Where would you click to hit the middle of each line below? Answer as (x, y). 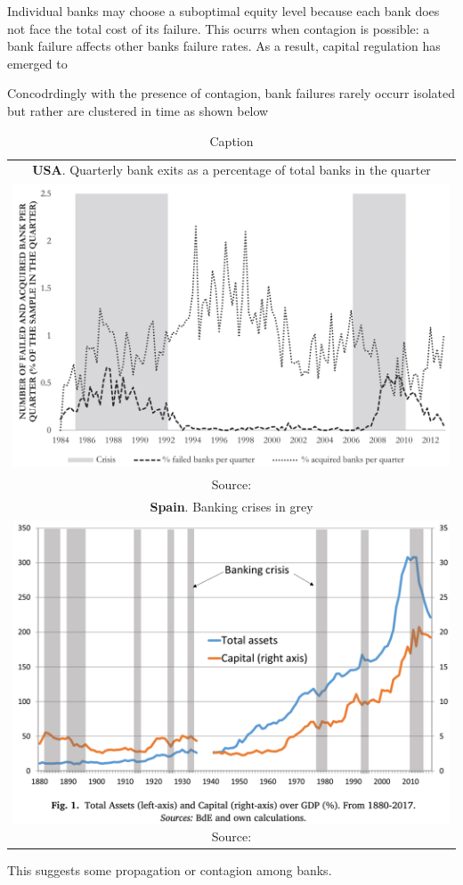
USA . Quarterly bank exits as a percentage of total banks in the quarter (231, 170)
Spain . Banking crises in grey (231, 507)
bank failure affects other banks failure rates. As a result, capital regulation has (224, 46)
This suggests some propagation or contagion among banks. (170, 870)
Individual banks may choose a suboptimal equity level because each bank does (223, 11)
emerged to (37, 63)
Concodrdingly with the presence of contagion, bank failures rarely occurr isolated (231, 93)
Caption (231, 140)
